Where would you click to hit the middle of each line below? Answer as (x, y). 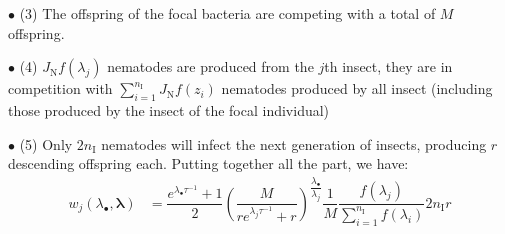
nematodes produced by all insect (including (357, 88)
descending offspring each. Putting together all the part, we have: (208, 163)
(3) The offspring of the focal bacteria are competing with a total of (227, 13)
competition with (60, 88)
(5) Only (46, 143)
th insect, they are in (388, 66)
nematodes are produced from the (210, 66)
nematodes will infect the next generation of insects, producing (294, 143)
